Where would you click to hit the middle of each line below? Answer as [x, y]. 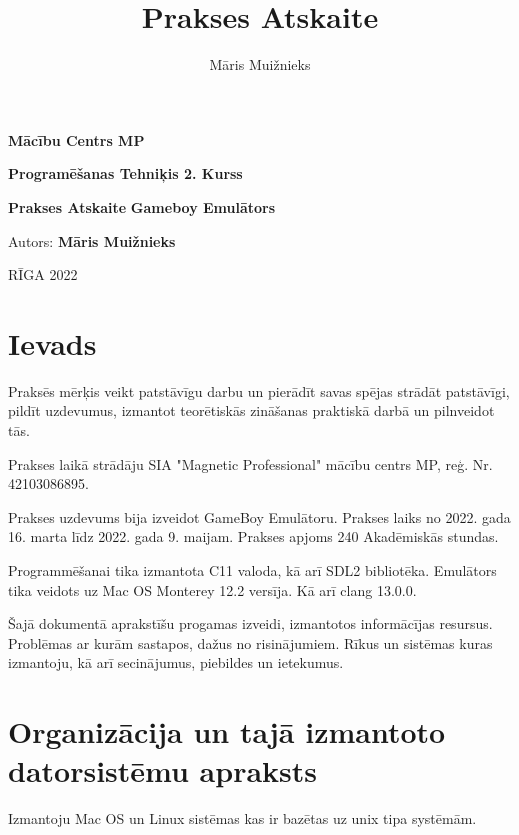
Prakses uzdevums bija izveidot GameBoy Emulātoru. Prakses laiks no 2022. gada [259, 516]
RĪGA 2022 [43, 274]
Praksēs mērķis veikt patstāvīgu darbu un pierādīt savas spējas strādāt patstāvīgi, [259, 390]
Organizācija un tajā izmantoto [227, 731]
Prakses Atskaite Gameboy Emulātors [142, 206]
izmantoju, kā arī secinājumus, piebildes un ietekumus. [176, 662]
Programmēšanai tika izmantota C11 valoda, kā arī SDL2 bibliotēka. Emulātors [252, 569]
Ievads [52, 342]
